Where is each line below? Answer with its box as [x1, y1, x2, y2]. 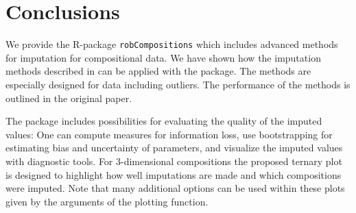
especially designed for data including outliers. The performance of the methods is [5, 77, 351, 91]
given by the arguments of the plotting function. [5, 194, 209, 208]
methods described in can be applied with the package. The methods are [5, 64, 311, 78]
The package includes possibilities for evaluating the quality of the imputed [5, 114, 322, 128]
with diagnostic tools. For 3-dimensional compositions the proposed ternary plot [5, 153, 342, 168]
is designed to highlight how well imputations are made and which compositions [5, 167, 342, 181]
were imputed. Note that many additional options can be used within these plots [5, 181, 345, 195]
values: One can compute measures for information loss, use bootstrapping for [5, 127, 333, 141]
